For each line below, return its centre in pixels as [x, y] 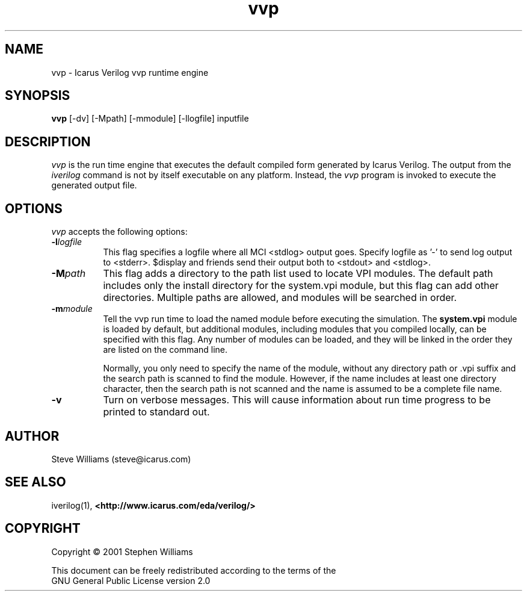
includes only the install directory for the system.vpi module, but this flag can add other [301, 286]
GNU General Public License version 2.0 [131, 580]
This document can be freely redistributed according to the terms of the [194, 570]
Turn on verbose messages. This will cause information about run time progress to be [297, 400]
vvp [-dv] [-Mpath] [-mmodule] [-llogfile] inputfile [150, 119]
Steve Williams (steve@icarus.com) [121, 459]
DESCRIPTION [48, 141]
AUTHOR [32, 436]
